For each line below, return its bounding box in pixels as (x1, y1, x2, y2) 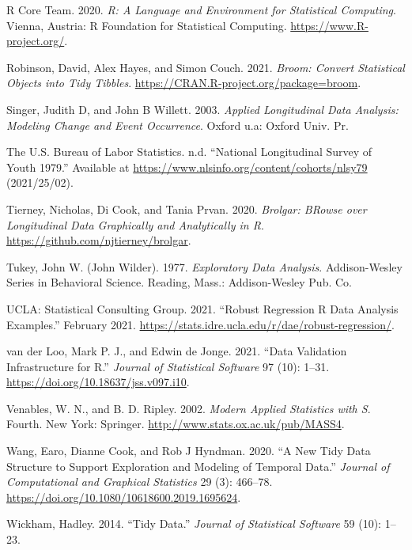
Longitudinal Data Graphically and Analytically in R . (6, 216, 264, 233)
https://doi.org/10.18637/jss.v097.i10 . (6, 374, 190, 390)
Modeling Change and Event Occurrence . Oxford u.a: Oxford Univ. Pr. (6, 116, 349, 133)
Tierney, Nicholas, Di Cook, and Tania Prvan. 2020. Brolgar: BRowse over (6, 200, 367, 217)
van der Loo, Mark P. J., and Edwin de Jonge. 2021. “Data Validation (6, 343, 347, 359)
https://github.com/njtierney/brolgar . (6, 232, 191, 248)
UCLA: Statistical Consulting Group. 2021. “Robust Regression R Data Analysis (6, 300, 399, 317)
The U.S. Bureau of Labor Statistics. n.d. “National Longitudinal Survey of (6, 143, 372, 160)
